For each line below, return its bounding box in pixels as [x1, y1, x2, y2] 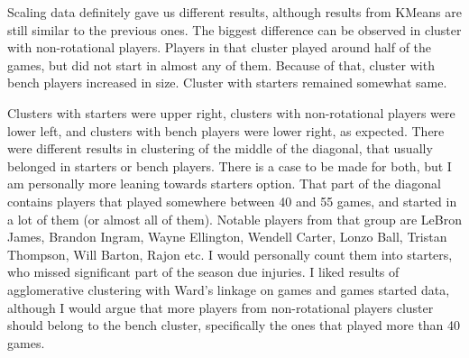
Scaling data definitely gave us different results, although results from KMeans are [7, 3, 462, 21]
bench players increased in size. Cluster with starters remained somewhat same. [7, 73, 447, 92]
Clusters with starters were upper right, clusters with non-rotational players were [7, 103, 455, 122]
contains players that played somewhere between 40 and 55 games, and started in [7, 191, 457, 210]
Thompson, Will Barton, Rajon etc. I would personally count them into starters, [7, 244, 453, 263]
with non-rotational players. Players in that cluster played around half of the [7, 38, 432, 57]
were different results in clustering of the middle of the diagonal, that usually [7, 139, 433, 158]
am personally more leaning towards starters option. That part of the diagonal [7, 174, 441, 193]
